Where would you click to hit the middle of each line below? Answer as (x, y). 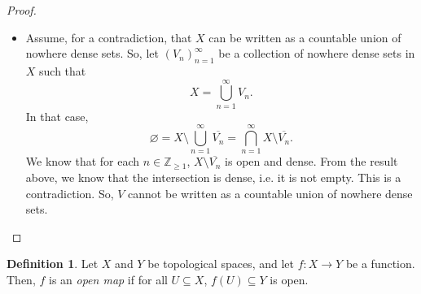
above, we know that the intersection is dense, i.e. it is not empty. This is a (213, 177)
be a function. (380, 264)
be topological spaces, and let (221, 264)
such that (63, 70)
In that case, (57, 116)
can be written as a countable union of (305, 37)
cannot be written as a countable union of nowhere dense (270, 193)
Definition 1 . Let (53, 264)
